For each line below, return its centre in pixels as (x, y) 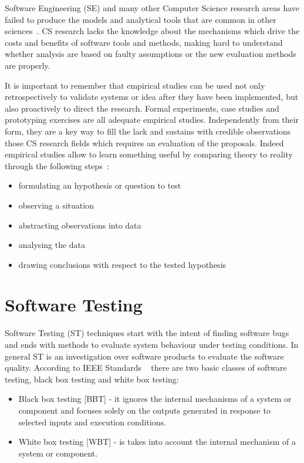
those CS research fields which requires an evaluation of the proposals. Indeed (144, 142)
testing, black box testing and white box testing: (92, 379)
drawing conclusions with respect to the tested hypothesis (122, 264)
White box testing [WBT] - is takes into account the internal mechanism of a (157, 442)
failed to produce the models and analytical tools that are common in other (141, 19)
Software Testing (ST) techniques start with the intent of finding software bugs (147, 333)
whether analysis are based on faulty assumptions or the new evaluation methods (151, 54)
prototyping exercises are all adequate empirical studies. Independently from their (152, 120)
